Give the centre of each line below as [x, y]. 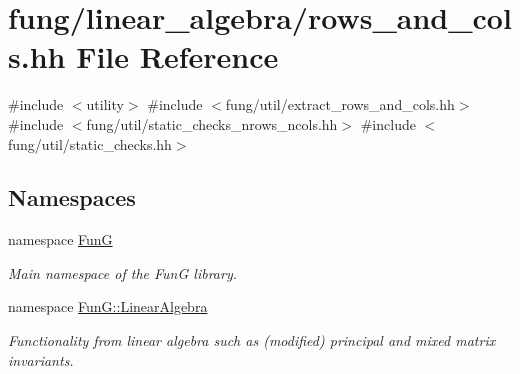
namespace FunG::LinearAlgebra [108, 306]
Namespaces [72, 197]
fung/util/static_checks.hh [90, 143]
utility [105, 104]
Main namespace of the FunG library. [122, 272]
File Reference [177, 56]
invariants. [41, 359]
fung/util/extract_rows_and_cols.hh [340, 104]
